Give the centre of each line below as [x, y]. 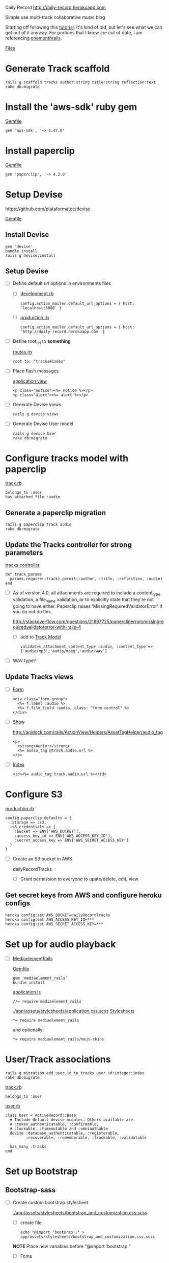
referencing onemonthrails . [34, 38]
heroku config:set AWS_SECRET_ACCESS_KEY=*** [54, 924]
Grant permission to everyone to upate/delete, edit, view [79, 879]
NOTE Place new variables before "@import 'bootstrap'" [72, 1246]
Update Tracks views [39, 677]
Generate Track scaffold [58, 69]
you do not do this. [32, 611]
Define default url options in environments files [62, 283]
